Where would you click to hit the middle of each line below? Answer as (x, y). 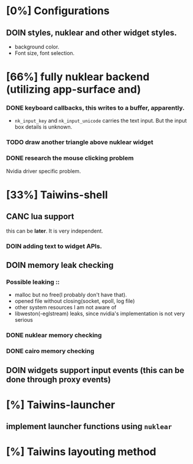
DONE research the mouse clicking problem (70, 158)
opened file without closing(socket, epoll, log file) (75, 301)
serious (24, 320)
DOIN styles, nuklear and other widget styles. (91, 33)
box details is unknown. (43, 127)
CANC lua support (40, 217)
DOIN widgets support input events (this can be (95, 370)
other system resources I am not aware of (66, 308)
